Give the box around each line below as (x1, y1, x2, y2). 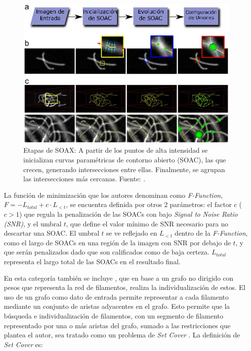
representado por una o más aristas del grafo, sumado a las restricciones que (4, 320, 231, 330)
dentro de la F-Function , (174, 228, 248, 238)
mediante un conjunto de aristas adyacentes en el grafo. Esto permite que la (4, 301, 230, 311)
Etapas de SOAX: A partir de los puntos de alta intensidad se (23, 145, 208, 155)
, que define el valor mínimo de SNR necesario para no (66, 218, 228, 228)
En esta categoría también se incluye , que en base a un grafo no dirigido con (4, 272, 234, 283)
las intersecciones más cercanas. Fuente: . (23, 174, 146, 184)
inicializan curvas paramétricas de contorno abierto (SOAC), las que (23, 155, 226, 164)
